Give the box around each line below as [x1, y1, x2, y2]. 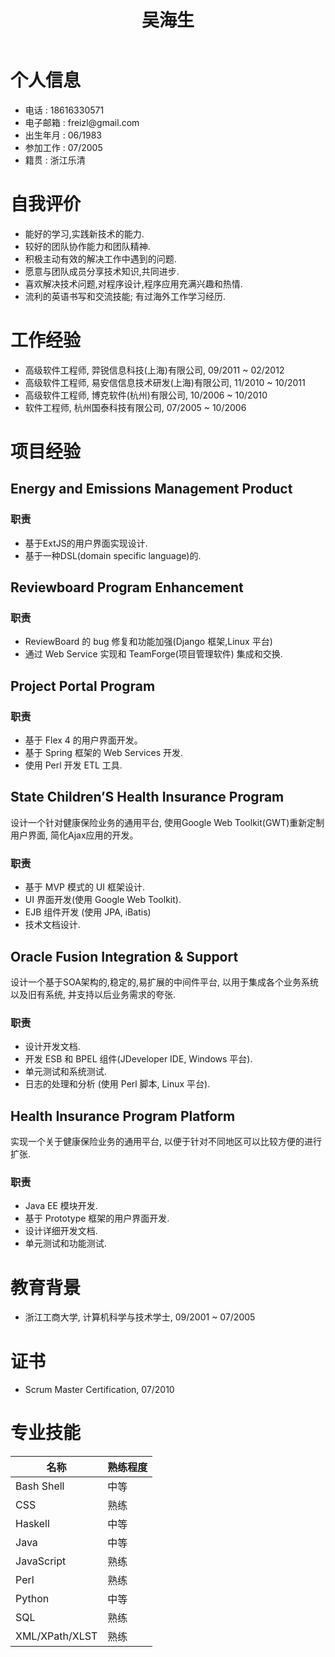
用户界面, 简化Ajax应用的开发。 [10, 829, 139, 841]
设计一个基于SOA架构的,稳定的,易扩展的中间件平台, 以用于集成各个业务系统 [10, 976, 319, 988]
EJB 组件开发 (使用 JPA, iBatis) [24, 906, 152, 918]
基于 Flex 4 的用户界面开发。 [24, 734, 143, 746]
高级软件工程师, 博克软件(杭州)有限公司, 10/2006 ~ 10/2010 [24, 389, 268, 401]
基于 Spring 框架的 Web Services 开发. [24, 747, 183, 759]
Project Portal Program [10, 677, 156, 695]
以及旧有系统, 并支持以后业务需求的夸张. [10, 988, 177, 1000]
